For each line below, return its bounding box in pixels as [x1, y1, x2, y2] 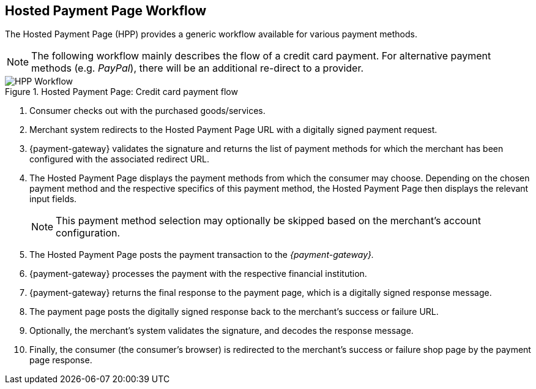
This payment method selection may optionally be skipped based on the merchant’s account [56, 214, 482, 227]
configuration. [56, 227, 121, 240]
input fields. [29, 194, 77, 205]
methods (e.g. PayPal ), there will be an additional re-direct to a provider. [31, 62, 364, 75]
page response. [29, 355, 92, 366]
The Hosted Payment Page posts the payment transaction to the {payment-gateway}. [29, 249, 374, 260]
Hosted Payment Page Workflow [5, 3, 207, 18]
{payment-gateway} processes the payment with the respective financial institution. [29, 268, 367, 279]
